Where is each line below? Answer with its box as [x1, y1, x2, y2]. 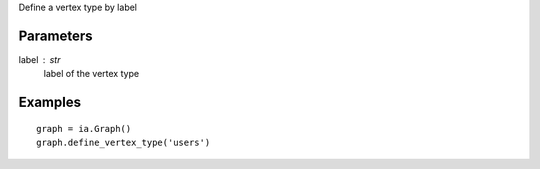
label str [18, 53, 61, 65]
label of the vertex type [43, 68, 140, 80]
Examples [18, 94, 82, 111]
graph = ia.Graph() [36, 123, 132, 134]
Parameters [18, 27, 93, 44]
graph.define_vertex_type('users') [36, 137, 211, 149]
